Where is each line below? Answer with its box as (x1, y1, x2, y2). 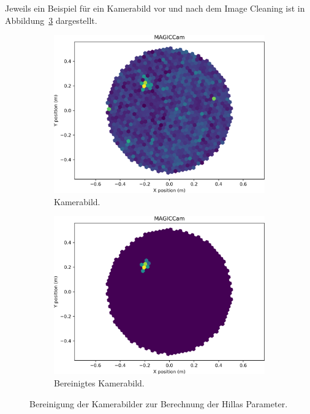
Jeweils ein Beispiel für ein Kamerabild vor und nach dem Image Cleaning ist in (5, 2, 305, 14)
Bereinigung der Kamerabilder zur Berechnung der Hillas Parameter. (29, 397, 288, 410)
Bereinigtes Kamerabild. (54, 376, 145, 389)
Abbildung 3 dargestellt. (5, 13, 97, 26)
